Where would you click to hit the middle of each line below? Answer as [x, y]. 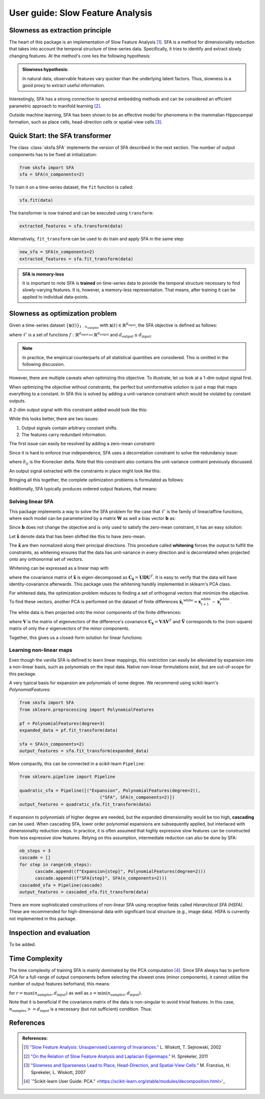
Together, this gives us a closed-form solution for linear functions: [76, 638]
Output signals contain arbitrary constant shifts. [69, 427]
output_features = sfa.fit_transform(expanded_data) [84, 751]
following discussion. [44, 364]
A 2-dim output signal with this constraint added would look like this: [78, 410]
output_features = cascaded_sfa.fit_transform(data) [84, 892]
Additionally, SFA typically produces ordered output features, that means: [83, 489]
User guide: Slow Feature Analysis [80, 13]
